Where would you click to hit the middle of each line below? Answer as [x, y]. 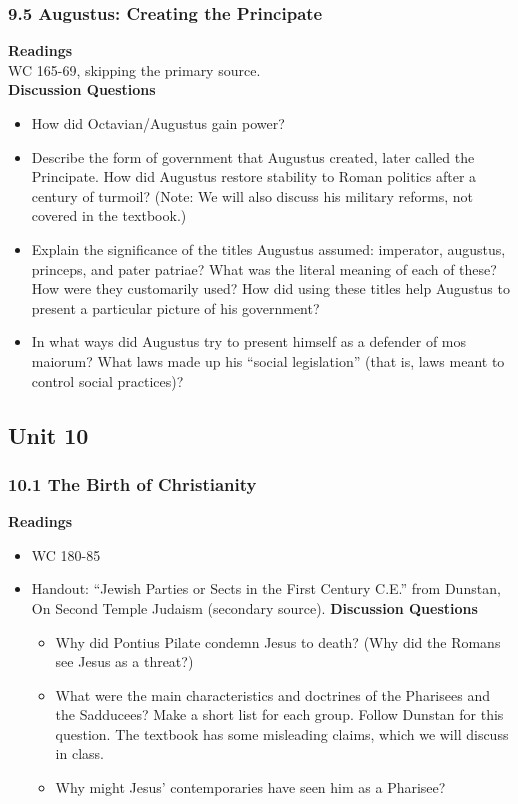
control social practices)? [107, 380]
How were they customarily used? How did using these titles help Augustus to [270, 288]
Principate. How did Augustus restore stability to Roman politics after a [254, 176]
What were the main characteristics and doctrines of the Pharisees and [272, 694]
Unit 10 [48, 434]
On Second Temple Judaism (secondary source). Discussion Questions [254, 607]
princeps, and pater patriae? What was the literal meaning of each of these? [264, 268]
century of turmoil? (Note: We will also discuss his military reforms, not [252, 195]
